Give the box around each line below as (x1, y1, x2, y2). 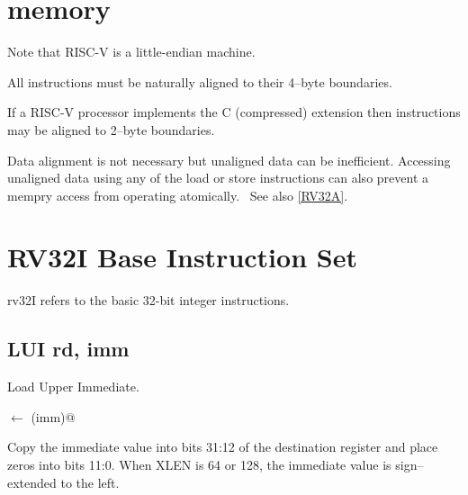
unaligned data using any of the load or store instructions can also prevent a (7, 168, 429, 187)
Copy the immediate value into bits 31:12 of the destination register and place (7, 437, 438, 456)
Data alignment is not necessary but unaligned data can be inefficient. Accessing (7, 150, 451, 169)
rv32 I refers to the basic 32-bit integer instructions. (7, 291, 290, 310)
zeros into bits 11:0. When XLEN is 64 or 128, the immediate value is (7, 454, 391, 473)
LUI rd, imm (7, 335, 130, 363)
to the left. (60, 472, 120, 491)
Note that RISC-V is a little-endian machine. (7, 42, 256, 61)
